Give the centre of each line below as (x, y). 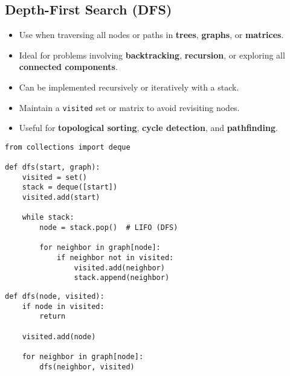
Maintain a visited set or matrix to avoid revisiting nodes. (129, 107)
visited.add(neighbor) (119, 268)
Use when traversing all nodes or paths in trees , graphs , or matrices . (151, 35)
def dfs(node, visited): (55, 297)
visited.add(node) (59, 336)
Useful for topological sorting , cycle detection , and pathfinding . (148, 128)
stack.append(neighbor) (122, 278)
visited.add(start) (61, 198)
